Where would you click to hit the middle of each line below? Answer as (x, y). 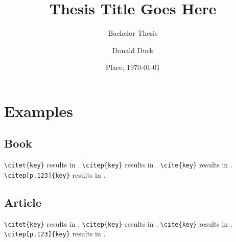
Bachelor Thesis (133, 33)
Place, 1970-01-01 (133, 67)
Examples (39, 111)
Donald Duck (133, 50)
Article (23, 202)
